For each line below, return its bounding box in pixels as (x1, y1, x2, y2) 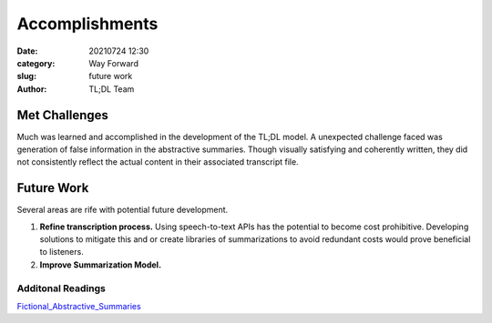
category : (16, 57, 56, 68)
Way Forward (88, 57, 138, 68)
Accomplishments (16, 14, 159, 34)
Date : (16, 45, 38, 56)
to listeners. (39, 247, 84, 257)
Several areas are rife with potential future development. (16, 205, 229, 216)
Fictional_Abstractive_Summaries (16, 301, 141, 312)
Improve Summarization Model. (39, 259, 162, 270)
